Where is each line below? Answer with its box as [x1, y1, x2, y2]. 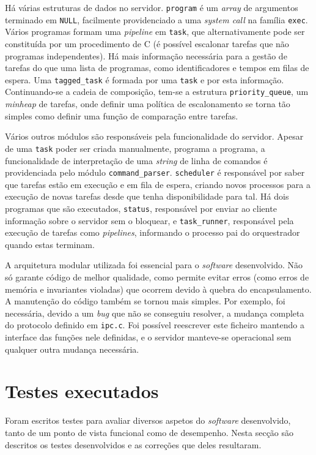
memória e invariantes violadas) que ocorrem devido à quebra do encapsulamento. [5, 282, 312, 295]
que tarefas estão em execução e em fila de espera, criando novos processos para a [5, 178, 310, 190]
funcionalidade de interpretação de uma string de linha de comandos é [5, 154, 268, 167]
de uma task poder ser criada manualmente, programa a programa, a [5, 141, 265, 154]
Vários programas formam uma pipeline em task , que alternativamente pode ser [5, 25, 305, 38]
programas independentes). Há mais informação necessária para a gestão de [5, 49, 287, 62]
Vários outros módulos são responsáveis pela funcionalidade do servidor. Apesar [5, 130, 304, 143]
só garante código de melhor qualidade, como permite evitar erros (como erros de [5, 271, 309, 284]
